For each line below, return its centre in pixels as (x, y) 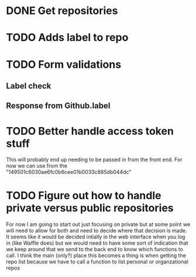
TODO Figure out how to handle (84, 196)
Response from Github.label (58, 106)
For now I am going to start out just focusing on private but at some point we (98, 224)
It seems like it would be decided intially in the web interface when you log (96, 237)
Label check (29, 86)
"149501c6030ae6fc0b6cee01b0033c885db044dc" (69, 172)
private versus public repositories (90, 208)
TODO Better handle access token (90, 131)
